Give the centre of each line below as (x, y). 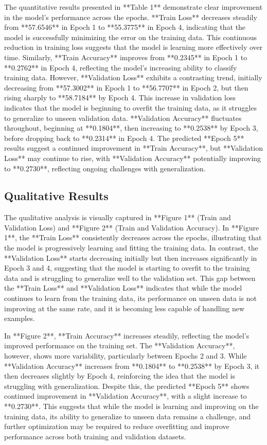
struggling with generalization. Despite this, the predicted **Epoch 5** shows (127, 386)
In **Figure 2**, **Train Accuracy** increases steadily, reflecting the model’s (127, 335)
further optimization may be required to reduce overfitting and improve (117, 426)
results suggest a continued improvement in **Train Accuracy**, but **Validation (133, 148)
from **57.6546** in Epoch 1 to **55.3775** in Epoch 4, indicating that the (125, 27)
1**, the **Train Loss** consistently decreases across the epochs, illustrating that (133, 237)
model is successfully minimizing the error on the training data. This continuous (131, 37)
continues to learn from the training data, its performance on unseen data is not (130, 298)
